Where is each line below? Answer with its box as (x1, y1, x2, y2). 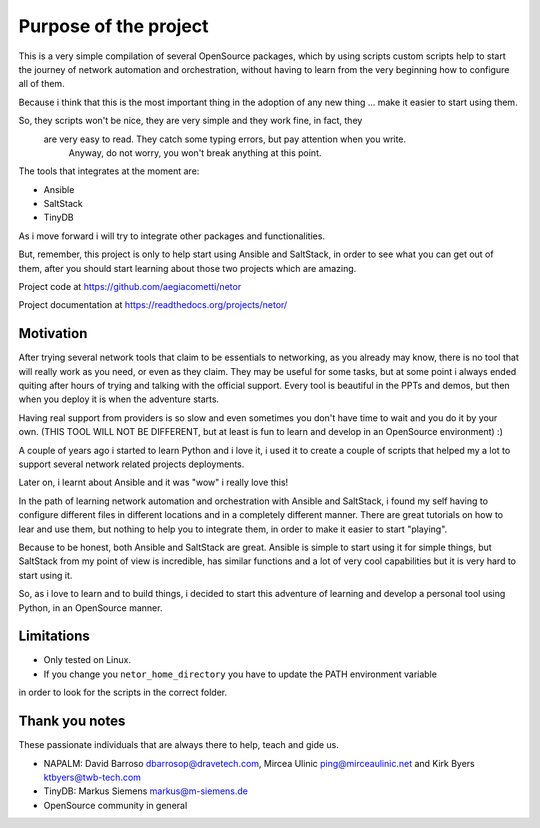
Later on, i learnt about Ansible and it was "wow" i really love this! (18, 476, 289, 489)
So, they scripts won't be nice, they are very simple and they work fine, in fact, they (18, 115, 363, 127)
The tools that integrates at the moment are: (18, 165, 200, 177)
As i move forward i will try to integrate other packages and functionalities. (18, 230, 325, 242)
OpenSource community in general (43, 799, 188, 811)
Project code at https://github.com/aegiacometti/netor (18, 281, 242, 293)
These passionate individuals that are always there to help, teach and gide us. (18, 739, 340, 751)
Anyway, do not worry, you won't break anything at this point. (68, 146, 322, 159)
